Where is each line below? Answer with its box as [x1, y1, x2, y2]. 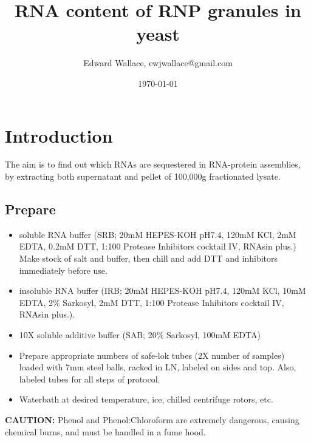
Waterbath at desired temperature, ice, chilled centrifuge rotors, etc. [19, 393, 273, 406]
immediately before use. [19, 263, 108, 276]
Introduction [5, 123, 113, 148]
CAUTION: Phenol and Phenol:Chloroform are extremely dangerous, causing [5, 413, 299, 426]
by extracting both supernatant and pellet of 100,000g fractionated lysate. [5, 170, 281, 183]
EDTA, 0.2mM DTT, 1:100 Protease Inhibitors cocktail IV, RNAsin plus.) [19, 240, 296, 253]
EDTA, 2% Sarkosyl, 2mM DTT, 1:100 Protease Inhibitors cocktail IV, [19, 296, 284, 308]
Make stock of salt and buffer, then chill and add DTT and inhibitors [19, 252, 278, 265]
